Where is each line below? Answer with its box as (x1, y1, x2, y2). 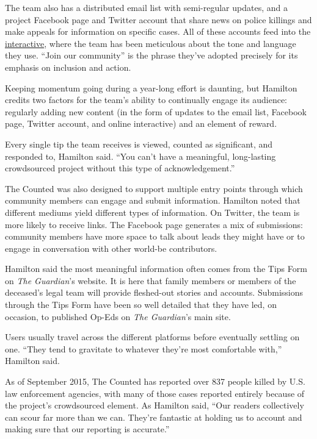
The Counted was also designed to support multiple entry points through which (5, 182, 303, 195)
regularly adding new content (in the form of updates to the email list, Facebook (5, 105, 307, 118)
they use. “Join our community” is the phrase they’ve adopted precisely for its (5, 49, 298, 62)
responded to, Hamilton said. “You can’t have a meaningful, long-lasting (5, 149, 276, 162)
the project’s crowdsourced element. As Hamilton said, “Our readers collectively (5, 399, 304, 412)
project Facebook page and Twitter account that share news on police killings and (5, 13, 312, 26)
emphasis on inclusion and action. (5, 60, 131, 73)
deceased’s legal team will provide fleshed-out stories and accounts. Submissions (5, 286, 304, 299)
